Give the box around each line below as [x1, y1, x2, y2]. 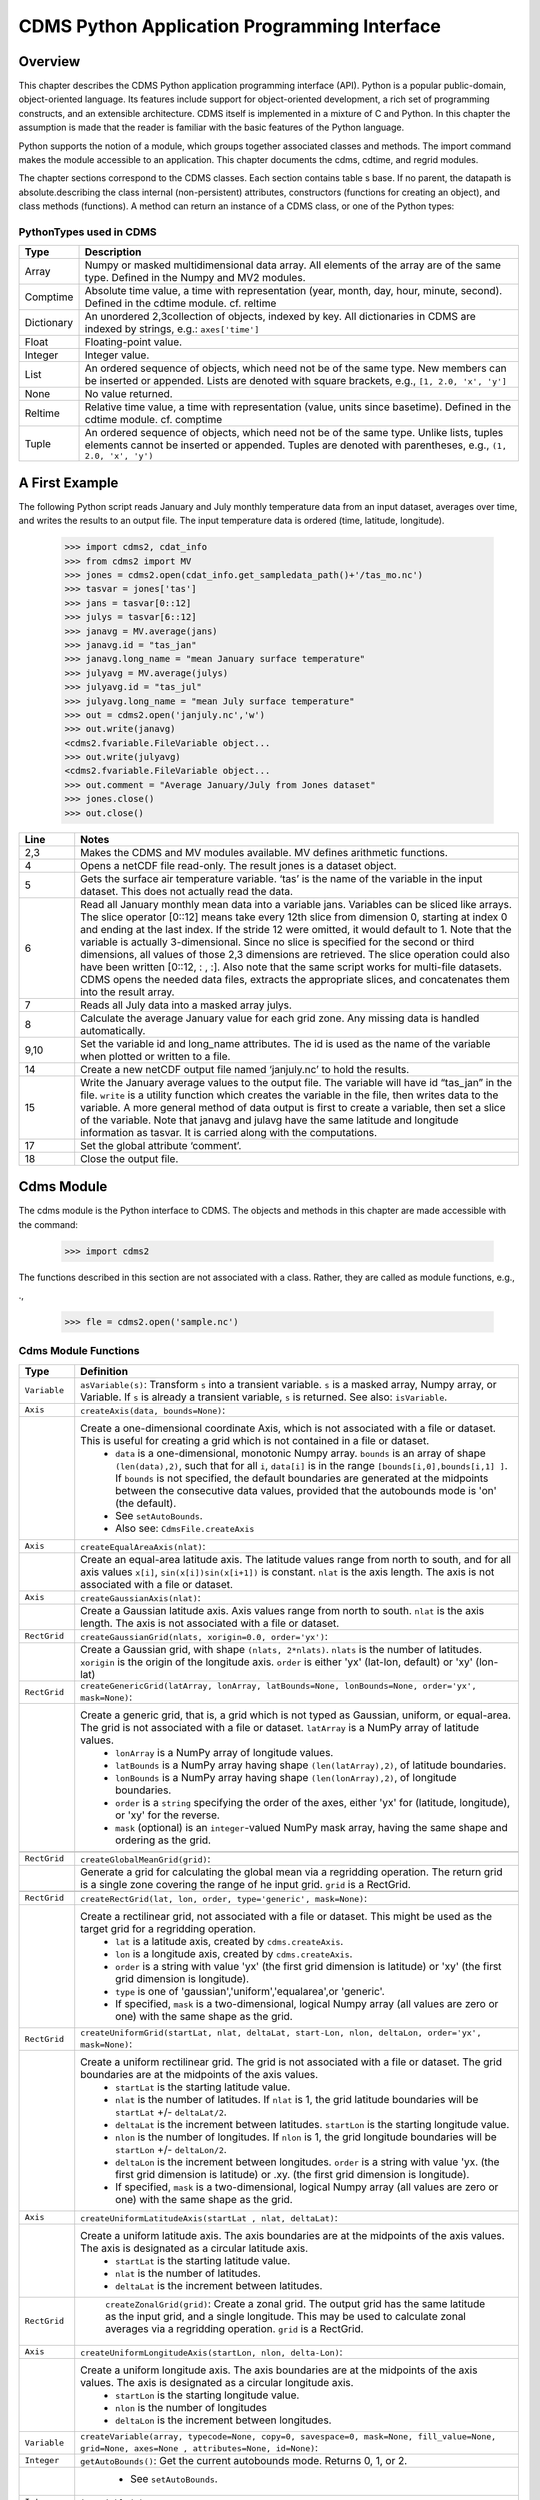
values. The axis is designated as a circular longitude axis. [80, 2375, 354, 2389]
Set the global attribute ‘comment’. [80, 1138, 242, 1152]
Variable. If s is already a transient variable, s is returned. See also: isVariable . [80, 1390, 448, 1404]
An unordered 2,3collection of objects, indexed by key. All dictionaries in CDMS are [84, 310, 477, 324]
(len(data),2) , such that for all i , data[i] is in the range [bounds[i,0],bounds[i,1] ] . [115, 1458, 509, 1472]
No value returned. [84, 387, 174, 401]
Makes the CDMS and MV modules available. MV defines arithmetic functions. [80, 845, 449, 859]
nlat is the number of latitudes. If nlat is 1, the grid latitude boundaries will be [115, 2092, 479, 2106]
